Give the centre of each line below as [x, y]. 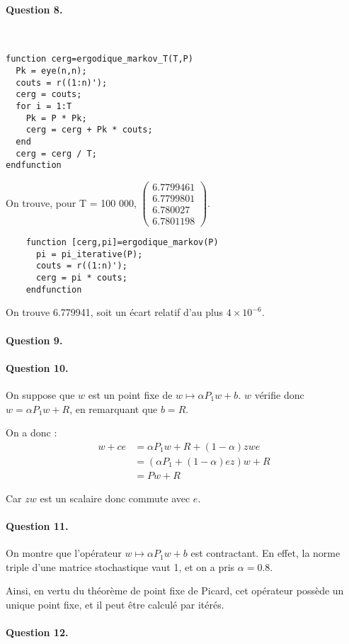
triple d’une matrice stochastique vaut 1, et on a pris [120, 566]
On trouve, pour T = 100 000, [71, 202]
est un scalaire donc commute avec [115, 498]
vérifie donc [279, 395]
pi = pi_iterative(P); [89, 254]
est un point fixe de [130, 395]
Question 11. [37, 526]
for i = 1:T [44, 107]
